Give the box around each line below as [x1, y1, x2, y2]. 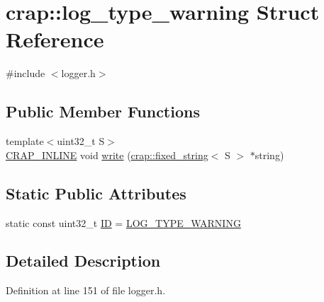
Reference [6, 25, 104, 54]
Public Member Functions [6, 100, 200, 122]
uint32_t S [57, 134, 105, 149]
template [6, 134, 44, 149]
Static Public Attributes [6, 182, 186, 204]
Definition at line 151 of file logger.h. [6, 283, 166, 298]
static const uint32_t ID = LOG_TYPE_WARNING [6, 215, 241, 230]
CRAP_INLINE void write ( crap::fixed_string [6, 147, 208, 162]
